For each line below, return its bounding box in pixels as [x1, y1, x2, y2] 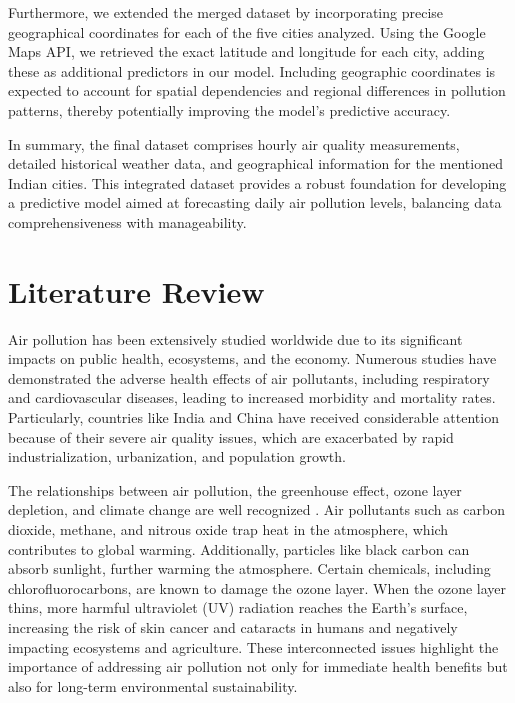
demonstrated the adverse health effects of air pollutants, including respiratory [8, 367, 490, 388]
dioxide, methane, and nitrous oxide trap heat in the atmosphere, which [8, 519, 449, 539]
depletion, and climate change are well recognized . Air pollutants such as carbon [8, 499, 505, 520]
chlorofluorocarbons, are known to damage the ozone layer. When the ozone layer [8, 577, 507, 598]
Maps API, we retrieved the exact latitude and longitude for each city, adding [8, 41, 485, 62]
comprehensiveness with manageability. [8, 211, 247, 232]
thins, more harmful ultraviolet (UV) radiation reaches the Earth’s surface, [8, 597, 468, 618]
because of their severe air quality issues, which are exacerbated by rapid [8, 426, 454, 447]
